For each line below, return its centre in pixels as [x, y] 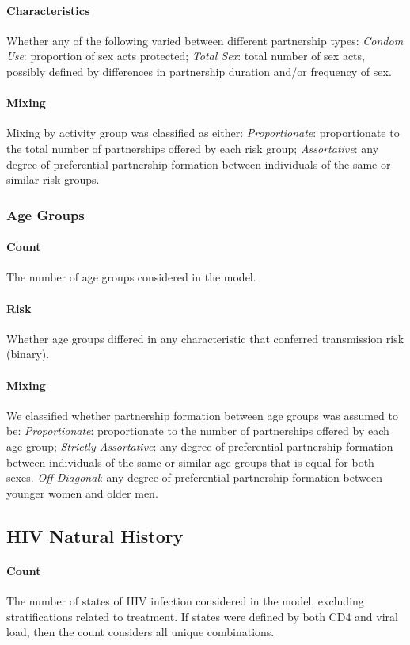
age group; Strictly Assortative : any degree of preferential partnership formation [200, 446]
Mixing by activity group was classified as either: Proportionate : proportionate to [203, 133]
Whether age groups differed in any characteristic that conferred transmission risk [205, 338]
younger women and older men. [82, 492]
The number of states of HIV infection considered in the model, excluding [185, 600]
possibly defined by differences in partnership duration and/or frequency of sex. [199, 71]
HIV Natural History [95, 535]
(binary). [28, 354]
